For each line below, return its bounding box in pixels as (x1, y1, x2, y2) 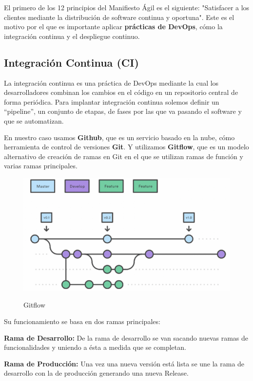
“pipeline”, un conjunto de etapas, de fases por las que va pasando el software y (4, 106, 242, 116)
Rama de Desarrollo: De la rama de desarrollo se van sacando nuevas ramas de (4, 332, 248, 343)
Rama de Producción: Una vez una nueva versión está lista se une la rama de (4, 358, 245, 368)
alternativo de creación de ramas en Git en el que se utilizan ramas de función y (4, 151, 243, 161)
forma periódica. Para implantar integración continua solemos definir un (4, 96, 219, 107)
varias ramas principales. (4, 161, 78, 171)
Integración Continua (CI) (4, 54, 139, 70)
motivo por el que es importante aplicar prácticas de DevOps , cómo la (4, 21, 223, 32)
